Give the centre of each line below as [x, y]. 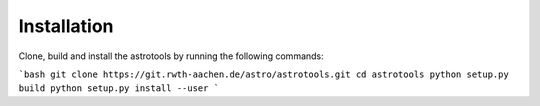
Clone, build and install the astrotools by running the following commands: [171, 56]
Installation [66, 26]
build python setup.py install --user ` [119, 88]
